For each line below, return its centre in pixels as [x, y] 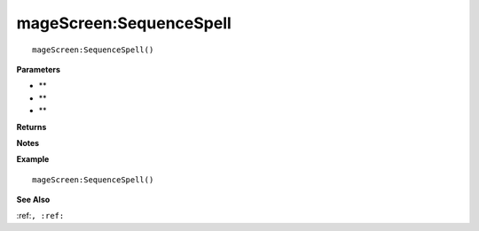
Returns [31, 127]
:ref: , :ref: [40, 216]
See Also [33, 200]
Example [33, 159]
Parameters [39, 69]
